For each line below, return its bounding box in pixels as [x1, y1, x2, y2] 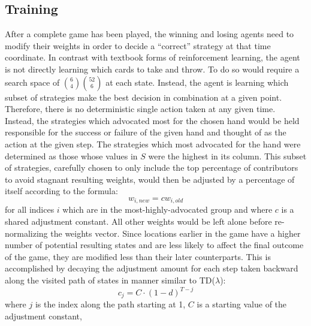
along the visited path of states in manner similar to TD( [5, 273, 215, 286]
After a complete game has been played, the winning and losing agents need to [5, 28, 294, 40]
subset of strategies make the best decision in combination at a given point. [5, 90, 282, 103]
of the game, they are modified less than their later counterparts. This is [5, 250, 271, 262]
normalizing [5, 227, 48, 239]
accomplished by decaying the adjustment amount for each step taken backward [5, 262, 298, 274]
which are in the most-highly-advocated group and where [62, 203, 273, 216]
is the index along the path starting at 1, [35, 298, 186, 310]
